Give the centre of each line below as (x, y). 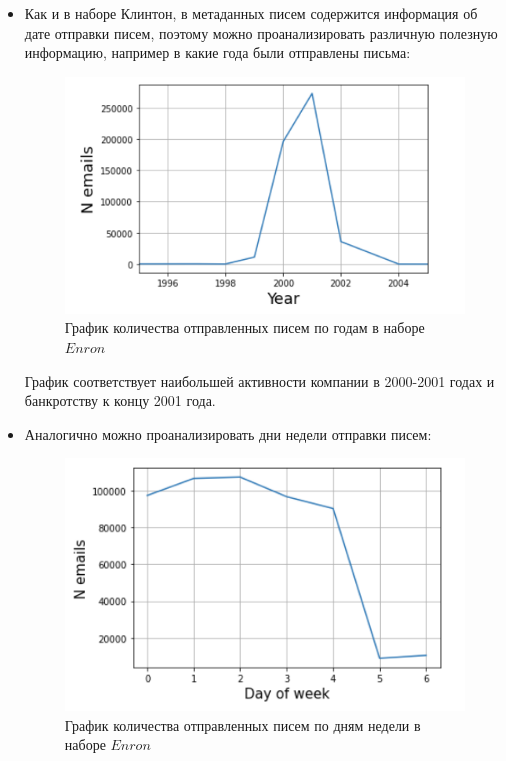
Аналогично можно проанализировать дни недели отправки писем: (228, 433)
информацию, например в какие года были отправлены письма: (217, 52)
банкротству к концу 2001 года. (120, 400)
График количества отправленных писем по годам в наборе (244, 327)
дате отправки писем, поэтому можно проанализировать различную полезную (261, 32)
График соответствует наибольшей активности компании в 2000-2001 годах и (259, 380)
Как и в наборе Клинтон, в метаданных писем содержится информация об (251, 13)
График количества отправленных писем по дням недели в (242, 724)
